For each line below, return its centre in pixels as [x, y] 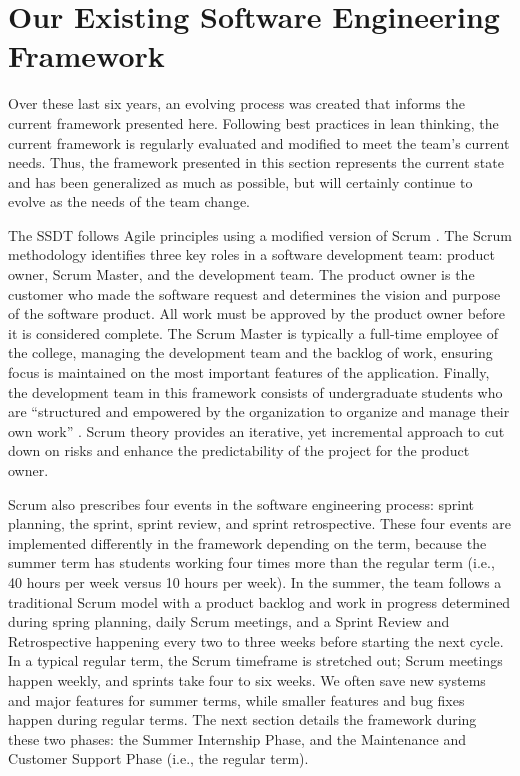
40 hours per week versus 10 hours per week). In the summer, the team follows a [255, 581]
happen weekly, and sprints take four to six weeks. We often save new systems [247, 679]
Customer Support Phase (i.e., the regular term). [158, 758]
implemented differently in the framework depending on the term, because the [247, 542]
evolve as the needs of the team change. [129, 201]
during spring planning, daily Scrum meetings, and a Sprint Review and [229, 621]
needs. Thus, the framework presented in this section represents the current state [256, 162]
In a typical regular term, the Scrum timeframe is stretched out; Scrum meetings [255, 660]
